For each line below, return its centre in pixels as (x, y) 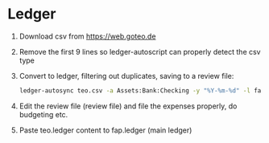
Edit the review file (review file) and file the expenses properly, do (128, 106)
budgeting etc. (43, 114)
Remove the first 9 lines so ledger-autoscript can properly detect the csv (140, 51)
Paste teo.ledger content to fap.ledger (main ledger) (106, 130)
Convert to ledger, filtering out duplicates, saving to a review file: (126, 76)
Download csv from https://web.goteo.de (87, 36)
